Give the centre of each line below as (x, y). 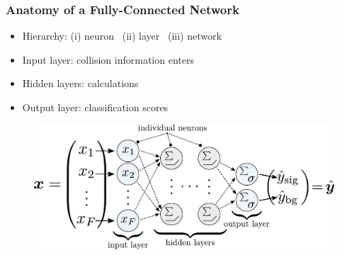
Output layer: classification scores (95, 107)
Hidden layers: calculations (80, 83)
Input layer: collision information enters (108, 59)
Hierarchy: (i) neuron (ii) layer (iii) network (122, 36)
